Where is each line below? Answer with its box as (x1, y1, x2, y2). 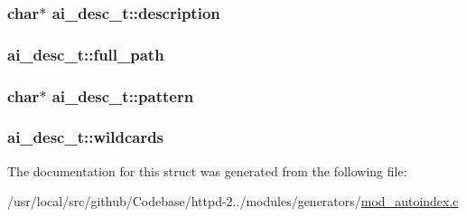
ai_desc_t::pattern (51, 84, 194, 107)
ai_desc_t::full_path (7, 42, 164, 65)
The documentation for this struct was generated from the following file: (7, 161, 407, 180)
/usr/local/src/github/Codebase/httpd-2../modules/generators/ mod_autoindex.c (7, 192, 459, 211)
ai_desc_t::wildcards (7, 126, 164, 148)
